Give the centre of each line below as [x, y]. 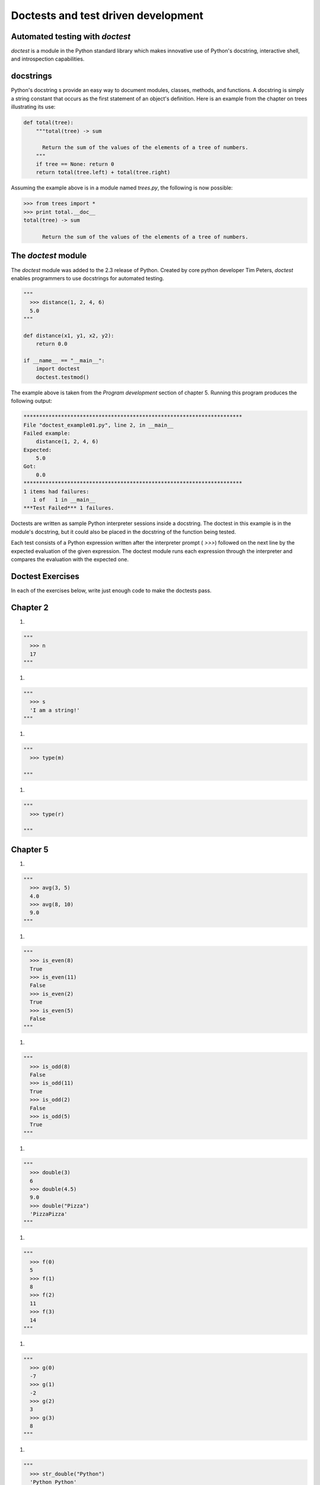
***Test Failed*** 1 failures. [69, 508]
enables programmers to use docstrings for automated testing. [87, 278]
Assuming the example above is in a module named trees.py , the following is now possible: [122, 188]
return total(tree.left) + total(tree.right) [103, 173]
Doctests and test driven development [107, 15]
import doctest [58, 369]
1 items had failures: [56, 491]
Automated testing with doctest [71, 37]
